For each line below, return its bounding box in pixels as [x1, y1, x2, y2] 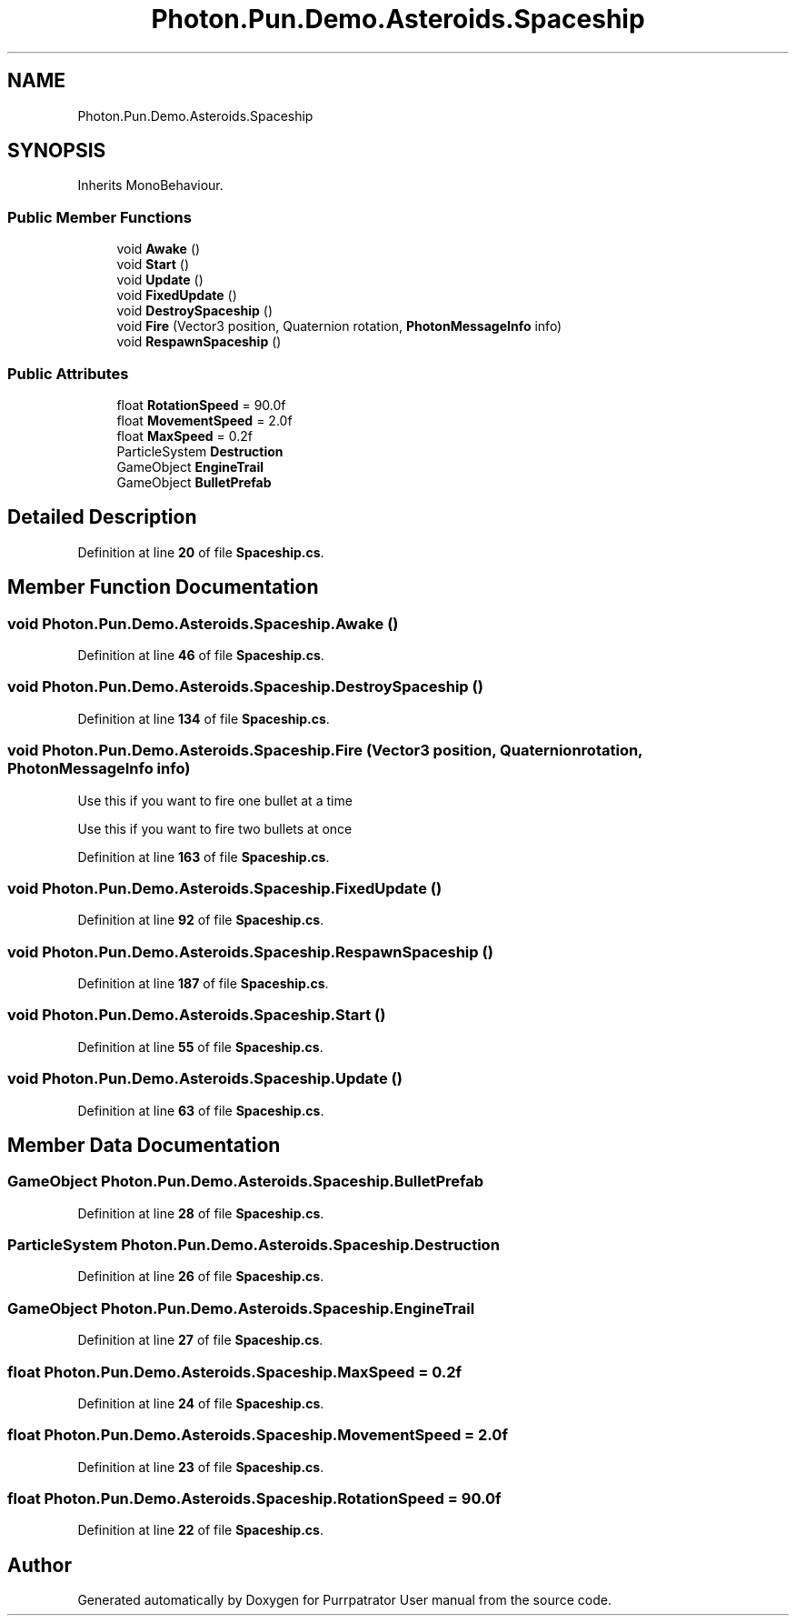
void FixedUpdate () [116, 287, 237, 304]
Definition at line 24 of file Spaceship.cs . [77, 1395, 324, 1411]
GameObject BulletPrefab [116, 474, 272, 490]
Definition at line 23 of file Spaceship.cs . [77, 1458, 324, 1475]
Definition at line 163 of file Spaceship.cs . [77, 848, 330, 865]
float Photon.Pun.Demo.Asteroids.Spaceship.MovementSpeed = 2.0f [7, 1426, 508, 1445]
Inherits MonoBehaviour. [77, 177, 224, 194]
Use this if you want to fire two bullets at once [77, 820, 353, 837]
